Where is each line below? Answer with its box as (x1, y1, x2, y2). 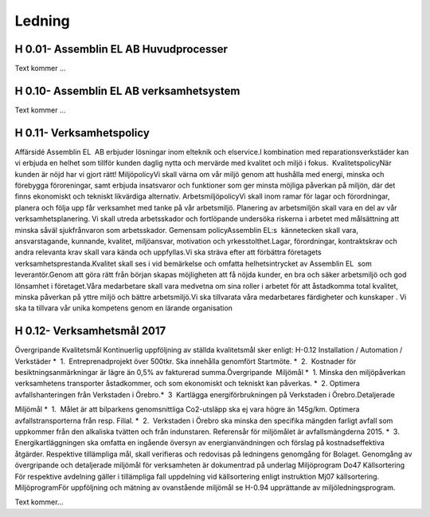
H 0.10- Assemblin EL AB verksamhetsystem (14, 84, 240, 97)
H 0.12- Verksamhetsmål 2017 (14, 324, 166, 338)
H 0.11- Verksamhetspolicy (14, 126, 150, 140)
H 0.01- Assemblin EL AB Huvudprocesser (14, 42, 229, 56)
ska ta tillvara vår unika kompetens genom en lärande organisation (14, 303, 233, 313)
